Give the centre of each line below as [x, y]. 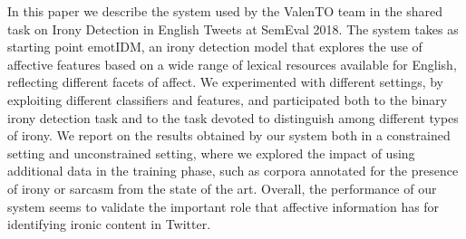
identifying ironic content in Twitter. [109, 224]
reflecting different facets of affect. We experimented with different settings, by [226, 82]
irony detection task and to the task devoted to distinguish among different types [233, 117]
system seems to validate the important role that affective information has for [223, 206]
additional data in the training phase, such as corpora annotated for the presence [233, 171]
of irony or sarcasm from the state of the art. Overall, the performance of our [222, 188]
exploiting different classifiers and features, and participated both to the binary [228, 99]
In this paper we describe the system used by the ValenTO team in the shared [225, 11]
